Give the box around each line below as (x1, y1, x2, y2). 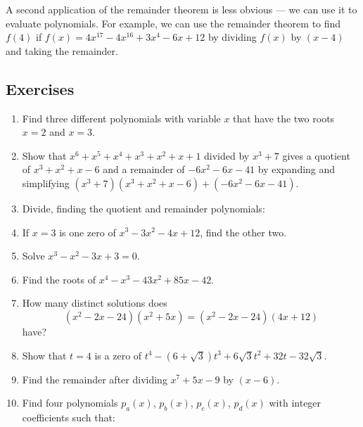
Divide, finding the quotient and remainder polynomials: (22, 200, 265, 215)
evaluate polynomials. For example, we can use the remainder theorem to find (6, 15, 341, 30)
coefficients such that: (22, 409, 115, 424)
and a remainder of (103, 162, 185, 177)
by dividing (208, 30, 257, 44)
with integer (269, 395, 321, 410)
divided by (204, 148, 250, 162)
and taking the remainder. (6, 43, 118, 58)
